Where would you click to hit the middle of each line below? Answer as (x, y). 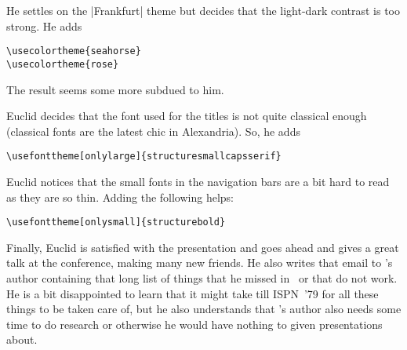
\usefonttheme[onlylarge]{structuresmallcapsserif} (144, 157)
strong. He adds (44, 26)
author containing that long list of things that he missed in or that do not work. (202, 277)
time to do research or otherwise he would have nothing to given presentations (194, 324)
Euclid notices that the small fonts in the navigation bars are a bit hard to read (198, 181)
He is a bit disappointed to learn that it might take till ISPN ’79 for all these (193, 293)
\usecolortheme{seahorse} (74, 51)
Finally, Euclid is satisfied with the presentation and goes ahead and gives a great (203, 247)
